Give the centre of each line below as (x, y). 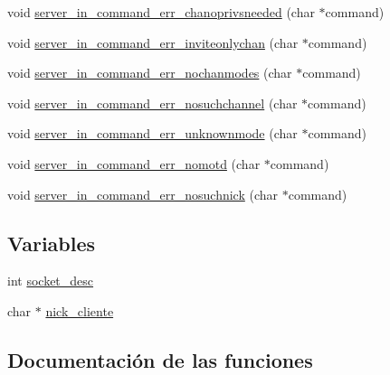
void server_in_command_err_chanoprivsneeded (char (161, 12)
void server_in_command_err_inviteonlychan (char (153, 42)
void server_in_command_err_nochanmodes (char (150, 73)
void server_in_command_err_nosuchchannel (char (152, 103)
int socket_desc (51, 281)
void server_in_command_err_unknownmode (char (152, 133)
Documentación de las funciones (160, 359)
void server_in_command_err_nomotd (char (134, 163)
